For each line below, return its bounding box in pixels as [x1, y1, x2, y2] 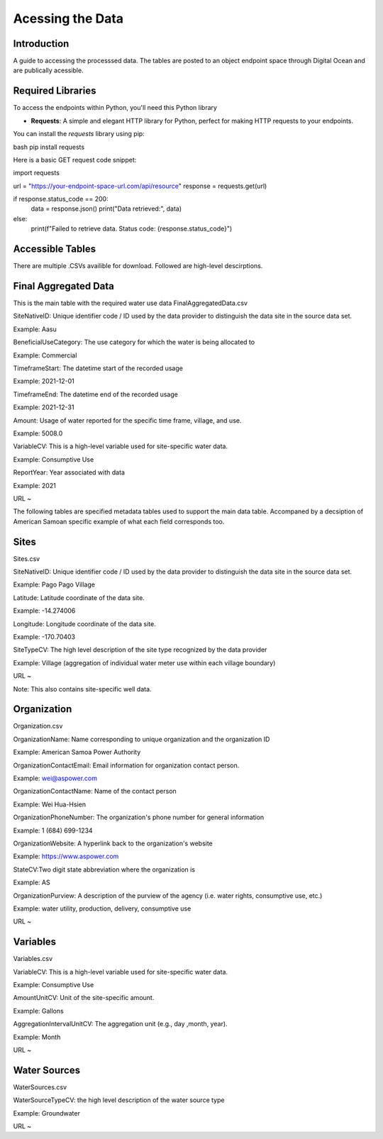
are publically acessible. [13, 66, 84, 74]
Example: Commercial [13, 351, 77, 360]
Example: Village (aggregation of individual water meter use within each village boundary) [13, 658, 276, 667]
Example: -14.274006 [13, 606, 76, 615]
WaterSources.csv [13, 1082, 67, 1091]
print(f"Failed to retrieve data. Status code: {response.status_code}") [30, 224, 233, 233]
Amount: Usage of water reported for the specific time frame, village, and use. [13, 416, 242, 425]
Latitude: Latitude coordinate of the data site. [13, 593, 145, 602]
